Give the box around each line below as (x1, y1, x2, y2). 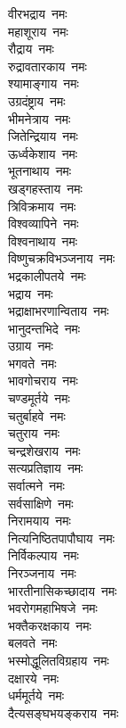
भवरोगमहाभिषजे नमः (8, 599, 98, 617)
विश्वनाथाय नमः (8, 231, 78, 250)
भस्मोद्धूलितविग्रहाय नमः (8, 650, 109, 669)
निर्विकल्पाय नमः (8, 546, 79, 565)
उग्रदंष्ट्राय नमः (8, 91, 66, 110)
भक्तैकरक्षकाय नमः (8, 616, 91, 634)
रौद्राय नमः (8, 39, 54, 58)
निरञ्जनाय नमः (8, 564, 76, 582)
